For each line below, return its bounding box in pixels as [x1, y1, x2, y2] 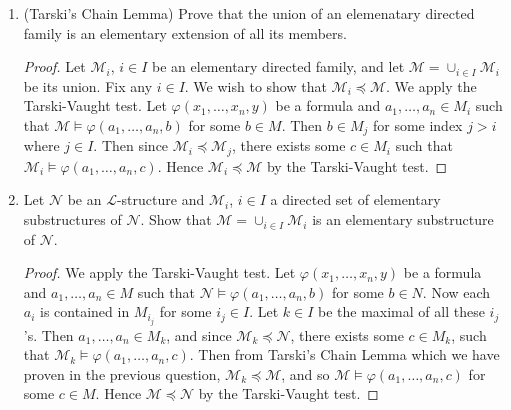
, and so [281, 363, 330, 384]
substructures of [23, 209, 122, 230]
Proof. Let [23, 56, 86, 77]
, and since [166, 324, 232, 345]
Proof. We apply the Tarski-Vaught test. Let [23, 262, 296, 283]
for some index [372, 114, 463, 135]
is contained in [40, 301, 130, 322]
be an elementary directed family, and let [152, 56, 405, 77]
